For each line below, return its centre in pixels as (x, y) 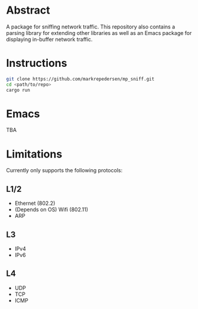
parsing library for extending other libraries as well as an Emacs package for (99, 33)
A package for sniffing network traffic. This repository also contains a (91, 27)
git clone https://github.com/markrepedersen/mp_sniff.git (80, 79)
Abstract (28, 10)
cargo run (18, 90)
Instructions (37, 63)
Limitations (34, 154)
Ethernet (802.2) (35, 203)
